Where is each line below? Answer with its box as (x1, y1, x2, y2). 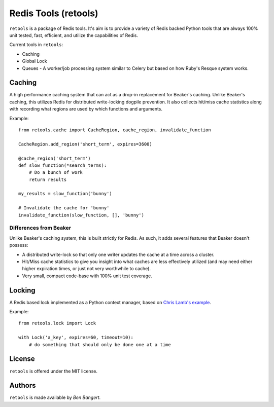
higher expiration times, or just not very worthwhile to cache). (22, 266, 151, 272)
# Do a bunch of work (28, 170, 83, 175)
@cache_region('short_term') (18, 155, 91, 161)
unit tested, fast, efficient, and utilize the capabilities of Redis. (9, 32, 139, 38)
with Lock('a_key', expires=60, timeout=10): (18, 335, 134, 341)
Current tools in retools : (9, 42, 63, 48)
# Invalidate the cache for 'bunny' (18, 205, 110, 211)
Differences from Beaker (9, 225, 71, 232)
